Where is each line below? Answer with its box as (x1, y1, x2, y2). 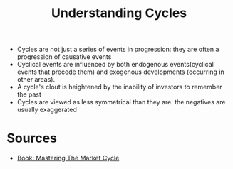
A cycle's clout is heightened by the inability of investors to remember (16, 83, 222, 92)
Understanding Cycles (51, 5, 187, 21)
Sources (6, 130, 58, 146)
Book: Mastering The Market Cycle (16, 154, 120, 163)
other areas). (16, 75, 56, 84)
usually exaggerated (16, 105, 78, 114)
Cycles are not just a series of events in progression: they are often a (16, 45, 219, 54)
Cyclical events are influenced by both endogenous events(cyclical (16, 60, 214, 69)
